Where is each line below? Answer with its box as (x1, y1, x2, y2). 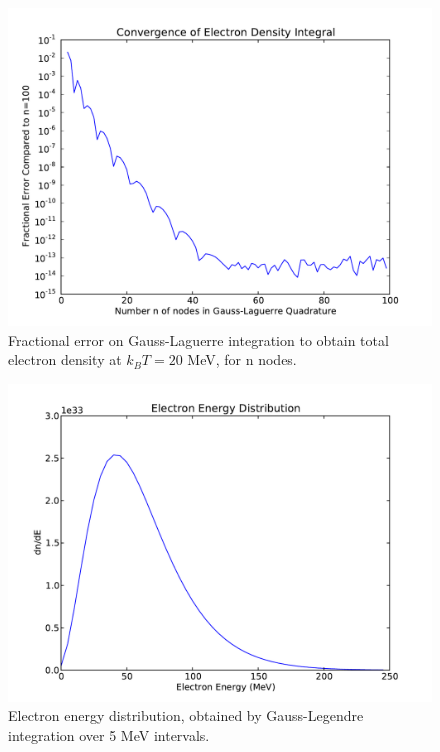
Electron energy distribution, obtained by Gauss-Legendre (8, 705, 364, 726)
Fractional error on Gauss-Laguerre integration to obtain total (8, 329, 389, 350)
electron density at (8, 349, 122, 370)
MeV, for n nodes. (187, 349, 297, 370)
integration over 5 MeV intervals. (8, 724, 210, 745)
